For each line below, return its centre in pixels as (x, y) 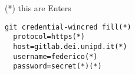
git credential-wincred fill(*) (68, 27)
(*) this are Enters (38, 8)
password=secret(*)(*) (57, 66)
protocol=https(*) (49, 37)
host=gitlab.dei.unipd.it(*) (70, 46)
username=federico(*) (55, 56)
